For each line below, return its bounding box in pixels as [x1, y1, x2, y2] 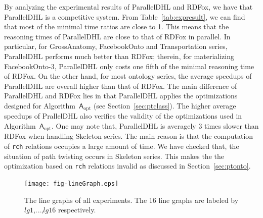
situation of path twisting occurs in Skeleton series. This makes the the [4, 150, 224, 161]
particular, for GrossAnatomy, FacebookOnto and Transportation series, [4, 41, 228, 51]
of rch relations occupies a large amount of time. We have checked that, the [4, 141, 239, 151]
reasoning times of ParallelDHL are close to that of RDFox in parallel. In [4, 31, 231, 41]
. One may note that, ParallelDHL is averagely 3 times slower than [51, 120, 259, 131]
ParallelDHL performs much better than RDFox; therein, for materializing [4, 50, 234, 61]
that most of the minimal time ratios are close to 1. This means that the [4, 21, 229, 32]
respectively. [58, 204, 96, 215]
